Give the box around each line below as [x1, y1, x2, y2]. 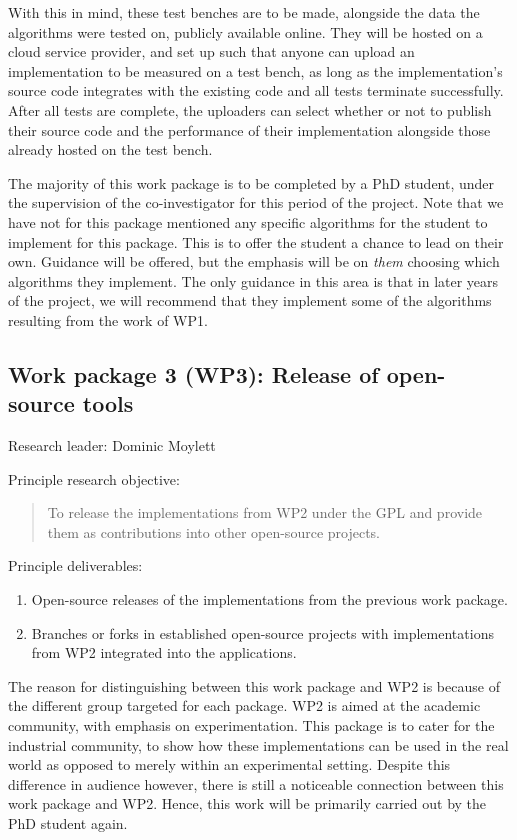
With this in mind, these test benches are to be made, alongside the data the [8, 2, 480, 22]
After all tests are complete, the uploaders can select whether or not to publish [8, 99, 492, 120]
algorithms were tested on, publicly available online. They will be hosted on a [8, 21, 483, 42]
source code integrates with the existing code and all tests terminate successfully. [8, 80, 504, 101]
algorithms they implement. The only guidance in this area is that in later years [8, 270, 499, 291]
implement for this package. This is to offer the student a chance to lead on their [8, 231, 504, 252]
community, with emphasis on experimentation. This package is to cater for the [8, 715, 495, 736]
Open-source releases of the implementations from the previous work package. [31, 589, 508, 610]
